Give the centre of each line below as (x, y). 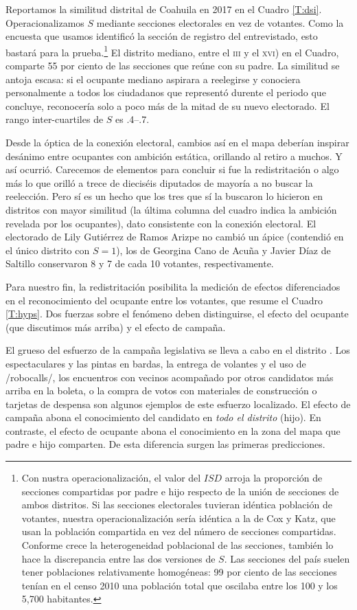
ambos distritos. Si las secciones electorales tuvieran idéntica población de (177, 505)
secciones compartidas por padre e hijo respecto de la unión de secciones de (180, 491)
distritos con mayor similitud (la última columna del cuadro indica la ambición (171, 209)
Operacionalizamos (45, 22)
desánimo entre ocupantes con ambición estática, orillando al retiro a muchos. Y (174, 156)
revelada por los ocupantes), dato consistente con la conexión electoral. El (161, 223)
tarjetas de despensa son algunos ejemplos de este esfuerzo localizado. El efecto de (178, 404)
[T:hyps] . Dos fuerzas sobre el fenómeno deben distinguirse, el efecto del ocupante (177, 314)
